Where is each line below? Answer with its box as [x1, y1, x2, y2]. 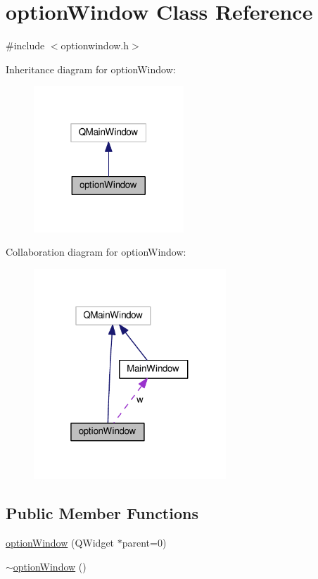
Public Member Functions [6, 502, 198, 524]
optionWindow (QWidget [6, 535, 115, 550]
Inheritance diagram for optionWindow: [6, 61, 176, 76]
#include [6, 38, 45, 53]
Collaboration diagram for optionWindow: [6, 244, 186, 259]
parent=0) [122, 535, 167, 550]
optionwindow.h [61, 38, 129, 53]
